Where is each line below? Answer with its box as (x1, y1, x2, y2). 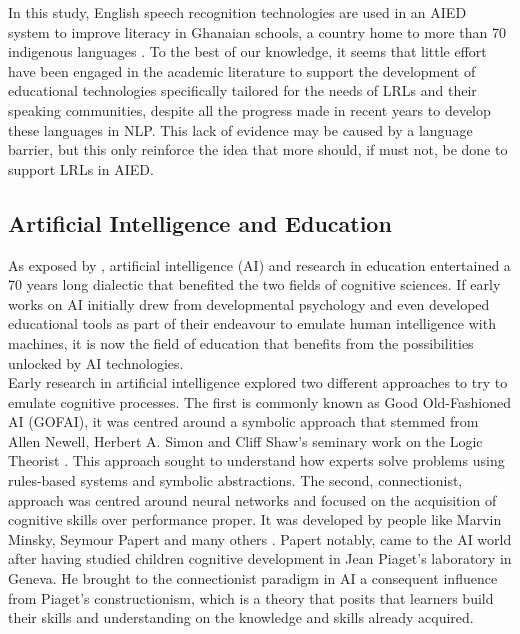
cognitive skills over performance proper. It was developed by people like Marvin (8, 509, 502, 530)
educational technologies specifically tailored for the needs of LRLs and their (8, 80, 477, 101)
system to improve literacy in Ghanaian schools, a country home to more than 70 (8, 21, 506, 42)
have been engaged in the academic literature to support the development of (8, 60, 476, 81)
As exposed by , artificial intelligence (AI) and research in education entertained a (8, 254, 511, 275)
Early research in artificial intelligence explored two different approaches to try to (8, 372, 508, 393)
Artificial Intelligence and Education (8, 207, 392, 238)
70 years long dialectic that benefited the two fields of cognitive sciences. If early (8, 274, 501, 295)
